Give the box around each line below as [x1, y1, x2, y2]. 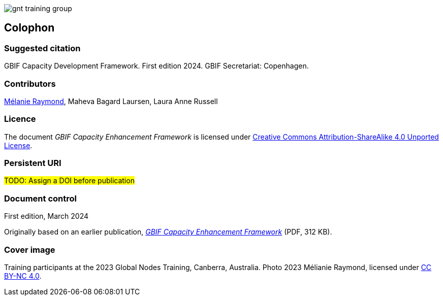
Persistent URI [4, 158, 61, 169]
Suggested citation [4, 43, 81, 53]
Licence [4, 114, 36, 124]
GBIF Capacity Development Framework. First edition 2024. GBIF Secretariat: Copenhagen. [4, 61, 309, 71]
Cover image [4, 244, 55, 255]
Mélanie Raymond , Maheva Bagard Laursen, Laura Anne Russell [4, 96, 218, 106]
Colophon [4, 21, 55, 35]
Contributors [4, 78, 56, 89]
